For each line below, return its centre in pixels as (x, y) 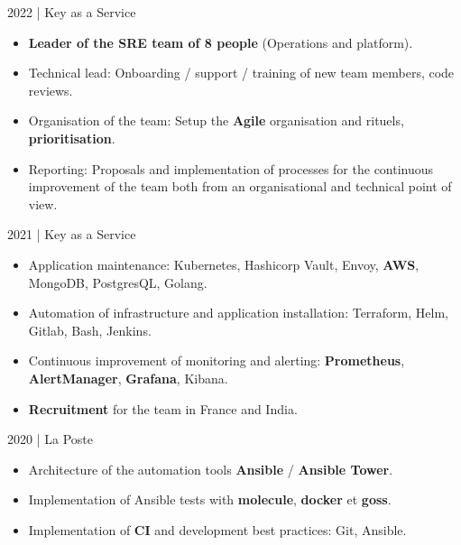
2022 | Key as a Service (72, 12)
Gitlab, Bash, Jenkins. (90, 330)
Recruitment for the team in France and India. (163, 408)
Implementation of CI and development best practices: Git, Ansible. (217, 529)
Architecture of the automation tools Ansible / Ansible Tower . (211, 469)
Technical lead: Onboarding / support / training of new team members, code (241, 73)
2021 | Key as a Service (72, 234)
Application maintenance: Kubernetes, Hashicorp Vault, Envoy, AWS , (224, 264)
